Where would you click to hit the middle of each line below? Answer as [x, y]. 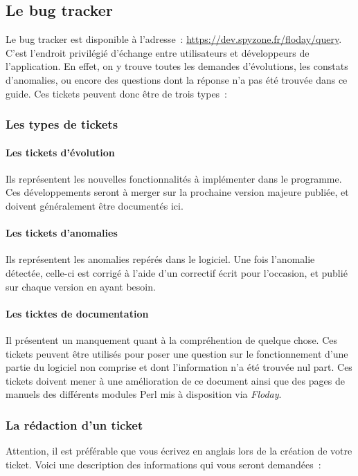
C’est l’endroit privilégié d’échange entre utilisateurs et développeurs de [158, 52]
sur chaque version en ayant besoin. [81, 286]
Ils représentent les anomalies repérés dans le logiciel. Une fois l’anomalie [160, 259]
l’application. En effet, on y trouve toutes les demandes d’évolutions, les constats [177, 66]
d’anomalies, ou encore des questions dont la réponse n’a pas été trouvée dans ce [177, 79]
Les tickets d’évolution [60, 152]
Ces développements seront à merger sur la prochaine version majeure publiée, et [177, 192]
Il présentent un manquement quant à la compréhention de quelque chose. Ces [171, 339]
